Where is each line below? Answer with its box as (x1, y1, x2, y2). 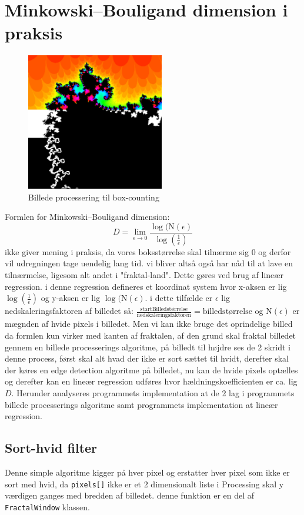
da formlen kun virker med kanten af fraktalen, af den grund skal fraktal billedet (5, 329, 296, 342)
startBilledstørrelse (140, 306, 188, 312)
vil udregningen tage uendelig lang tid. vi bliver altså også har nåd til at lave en (5, 257, 293, 269)
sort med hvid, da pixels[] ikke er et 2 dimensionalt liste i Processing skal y (5, 477, 284, 490)
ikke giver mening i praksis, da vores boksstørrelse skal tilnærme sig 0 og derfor (5, 245, 291, 257)
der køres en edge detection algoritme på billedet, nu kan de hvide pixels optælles (5, 363, 298, 376)
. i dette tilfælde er (145, 292, 213, 304)
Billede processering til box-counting (28, 190, 159, 203)
